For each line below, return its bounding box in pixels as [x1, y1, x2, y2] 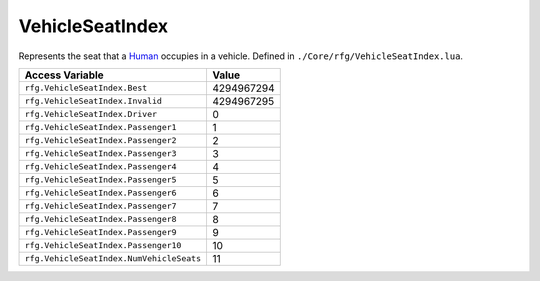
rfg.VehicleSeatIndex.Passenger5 [24, 175, 177, 185]
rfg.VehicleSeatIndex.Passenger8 [24, 214, 177, 225]
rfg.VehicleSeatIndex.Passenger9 [24, 227, 177, 238]
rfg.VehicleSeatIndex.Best [24, 83, 148, 94]
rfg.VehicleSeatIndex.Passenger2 [24, 135, 177, 146]
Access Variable [24, 68, 104, 82]
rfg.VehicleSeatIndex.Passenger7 [24, 201, 177, 212]
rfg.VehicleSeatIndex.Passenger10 [24, 240, 182, 251]
